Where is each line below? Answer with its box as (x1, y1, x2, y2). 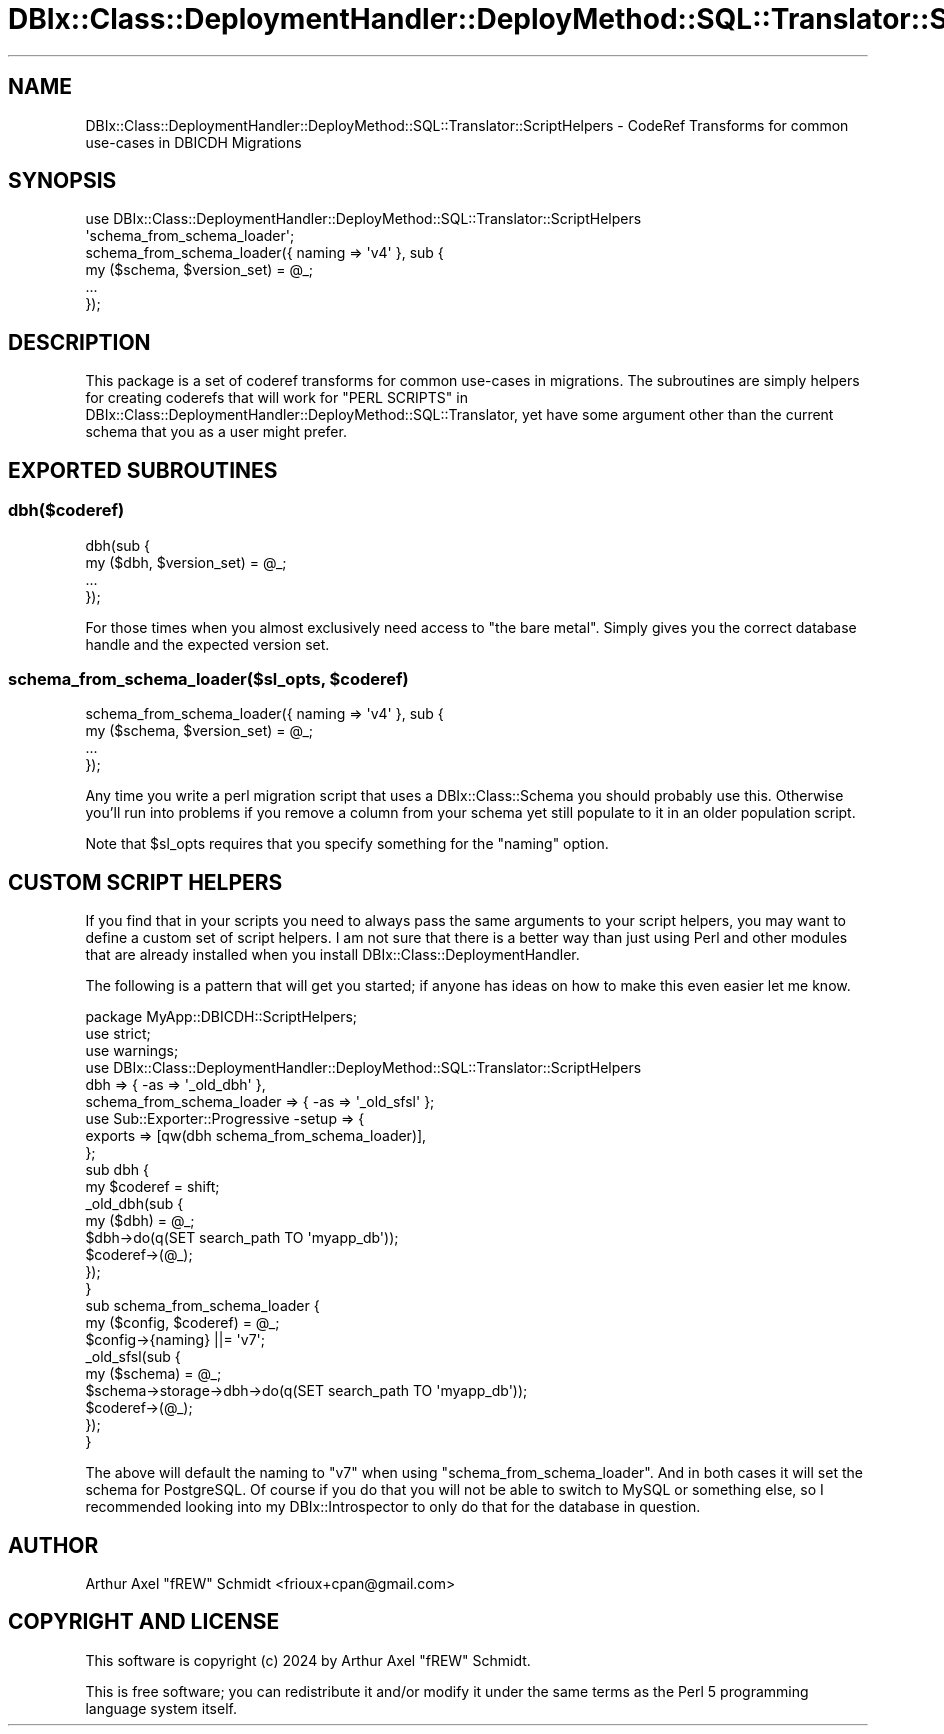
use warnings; (85, 1042, 179, 1060)
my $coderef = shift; (85, 1178, 220, 1196)
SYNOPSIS (8, 168, 117, 194)
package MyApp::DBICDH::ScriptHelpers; (85, 1008, 358, 1026)
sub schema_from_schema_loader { (85, 1297, 320, 1315)
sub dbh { (85, 1161, 149, 1179)
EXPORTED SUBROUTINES (8, 457, 278, 483)
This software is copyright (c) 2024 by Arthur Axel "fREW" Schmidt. (85, 1651, 531, 1669)
